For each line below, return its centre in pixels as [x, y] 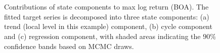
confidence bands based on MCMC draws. [69, 46]
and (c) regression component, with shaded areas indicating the [102, 36]
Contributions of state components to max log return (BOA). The [106, 7]
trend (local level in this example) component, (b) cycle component [108, 26]
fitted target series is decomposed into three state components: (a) [107, 16]
